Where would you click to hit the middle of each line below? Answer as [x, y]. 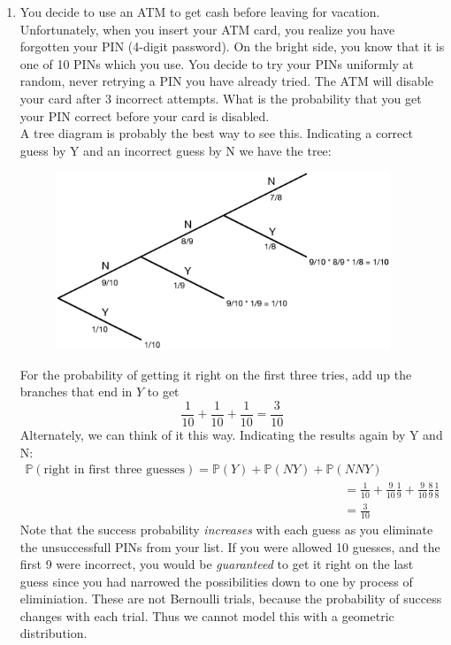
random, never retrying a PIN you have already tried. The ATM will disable [226, 81]
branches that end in [76, 392]
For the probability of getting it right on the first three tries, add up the [216, 374]
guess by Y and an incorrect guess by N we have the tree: [176, 150]
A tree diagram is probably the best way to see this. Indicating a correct [216, 133]
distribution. [54, 633]
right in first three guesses [114, 470]
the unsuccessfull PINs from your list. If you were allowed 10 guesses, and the [230, 546]
